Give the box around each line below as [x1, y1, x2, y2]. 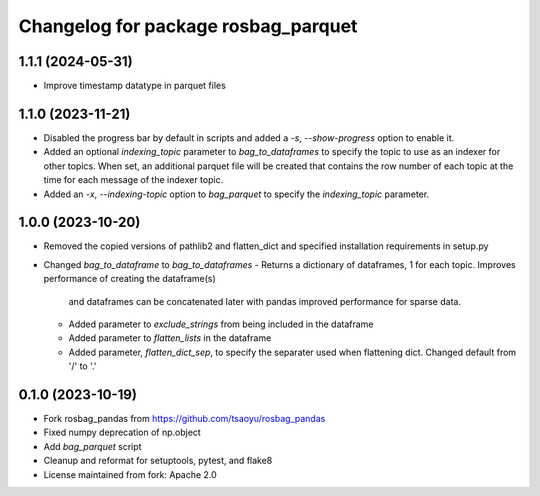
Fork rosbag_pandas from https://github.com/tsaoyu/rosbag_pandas [43, 413, 326, 425]
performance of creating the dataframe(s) [43, 273, 217, 285]
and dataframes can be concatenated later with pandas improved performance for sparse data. [68, 295, 462, 307]
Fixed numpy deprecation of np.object [43, 426, 202, 439]
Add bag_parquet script [43, 440, 142, 452]
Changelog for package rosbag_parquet [18, 15, 358, 37]
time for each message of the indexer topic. [43, 174, 224, 186]
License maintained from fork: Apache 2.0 [43, 468, 217, 480]
